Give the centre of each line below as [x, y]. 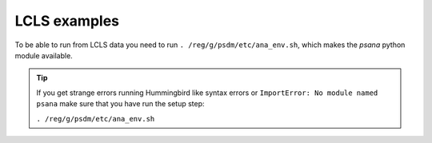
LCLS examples [67, 21]
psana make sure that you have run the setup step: [120, 104]
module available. [44, 55]
